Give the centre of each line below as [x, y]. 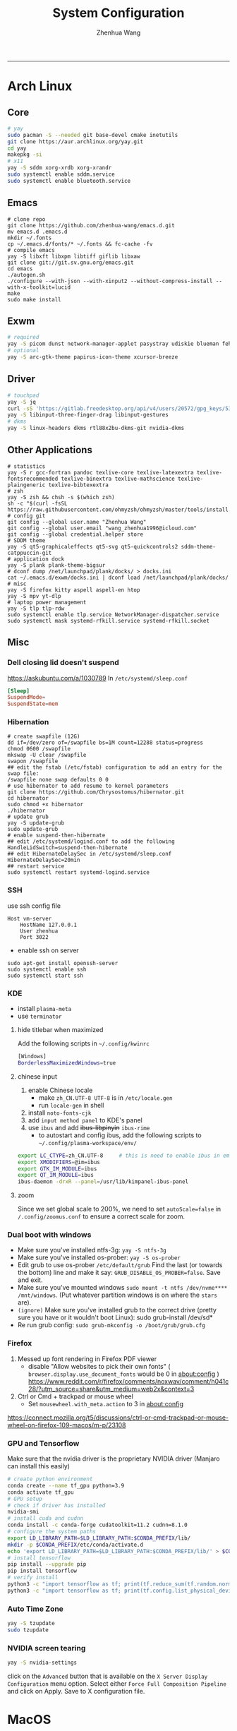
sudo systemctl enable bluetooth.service [69, 181]
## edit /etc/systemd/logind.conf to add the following [91, 841]
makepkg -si [25, 155]
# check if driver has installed [56, 1505]
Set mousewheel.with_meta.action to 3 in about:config [106, 1403]
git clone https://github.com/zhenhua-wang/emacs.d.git [91, 225]
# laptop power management [47, 602]
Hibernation [28, 722]
